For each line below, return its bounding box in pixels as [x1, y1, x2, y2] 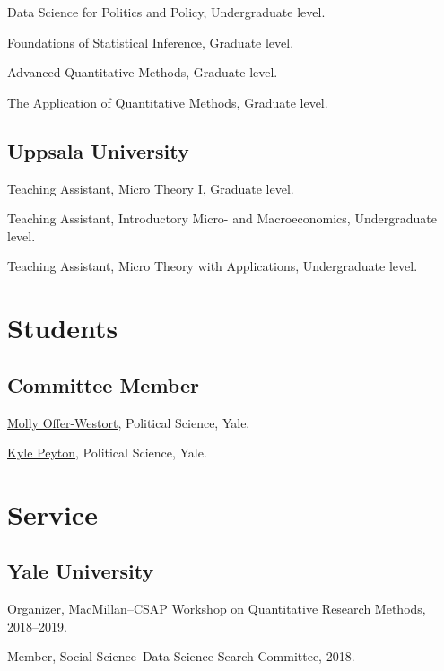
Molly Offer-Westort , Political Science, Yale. [7, 413, 250, 431]
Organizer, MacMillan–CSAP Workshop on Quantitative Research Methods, [7, 599, 426, 618]
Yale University [7, 557, 154, 585]
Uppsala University [7, 136, 189, 164]
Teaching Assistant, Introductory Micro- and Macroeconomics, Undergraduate [7, 209, 437, 228]
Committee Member [7, 370, 199, 398]
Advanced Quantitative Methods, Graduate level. [7, 63, 278, 82]
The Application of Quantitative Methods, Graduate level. [7, 92, 328, 111]
